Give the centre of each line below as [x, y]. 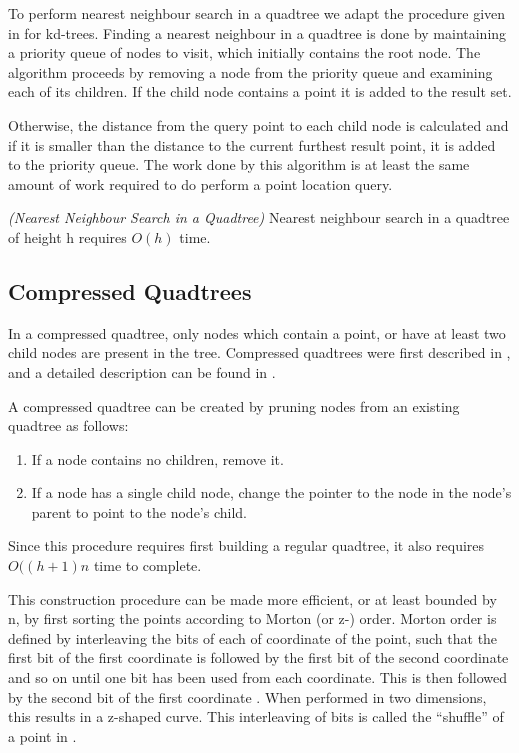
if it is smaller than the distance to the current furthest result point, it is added [252, 144]
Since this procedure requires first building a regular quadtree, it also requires [246, 545]
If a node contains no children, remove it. [157, 458]
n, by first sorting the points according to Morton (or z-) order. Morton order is [252, 618]
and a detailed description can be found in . [142, 371]
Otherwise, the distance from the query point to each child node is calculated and [258, 124]
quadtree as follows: [68, 425]
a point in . [42, 735]
